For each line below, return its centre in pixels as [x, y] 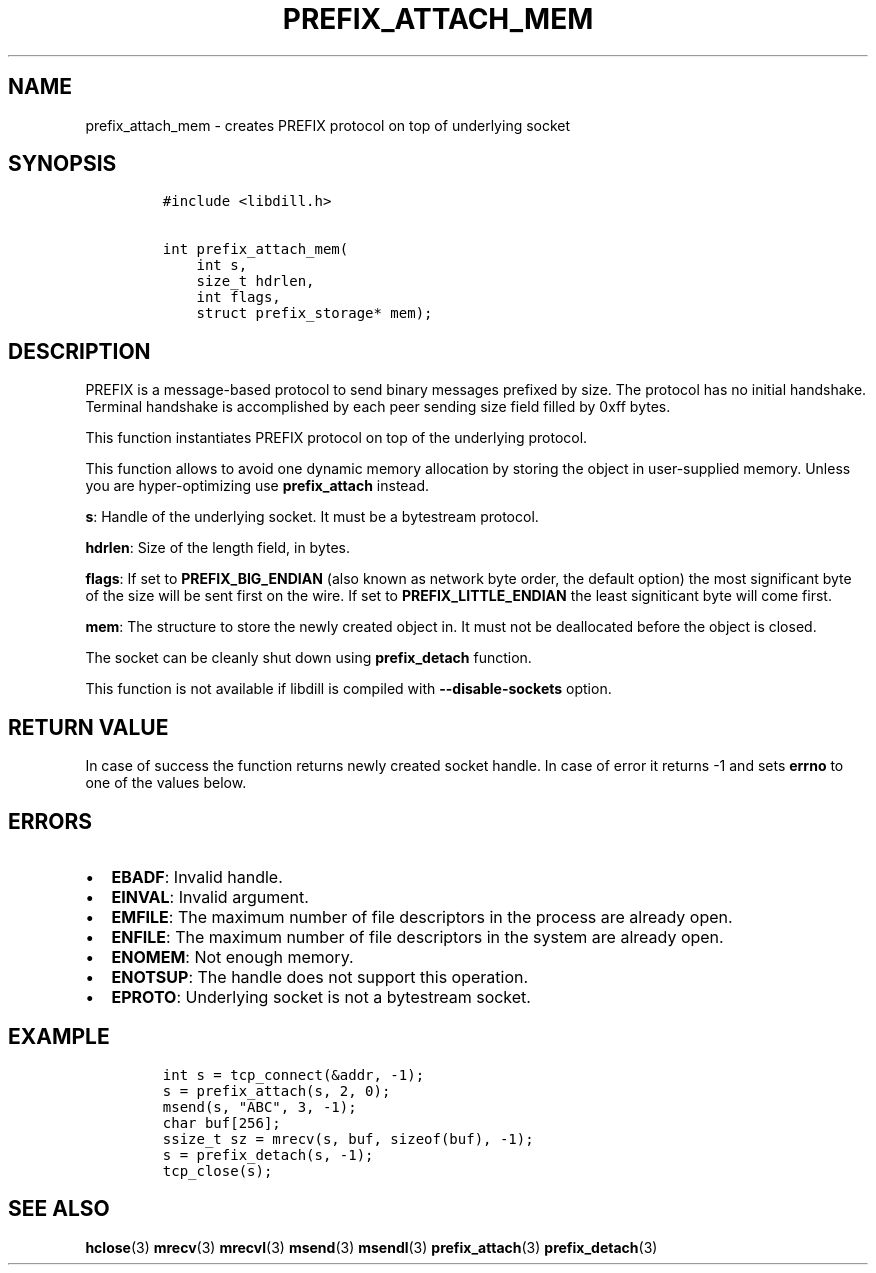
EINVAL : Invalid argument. [210, 896]
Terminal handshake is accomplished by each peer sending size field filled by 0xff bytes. [378, 407]
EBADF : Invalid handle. [197, 876]
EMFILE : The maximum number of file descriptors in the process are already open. [422, 916]
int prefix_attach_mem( [255, 249]
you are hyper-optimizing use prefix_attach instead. [257, 486]
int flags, [238, 297]
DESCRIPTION [79, 351]
